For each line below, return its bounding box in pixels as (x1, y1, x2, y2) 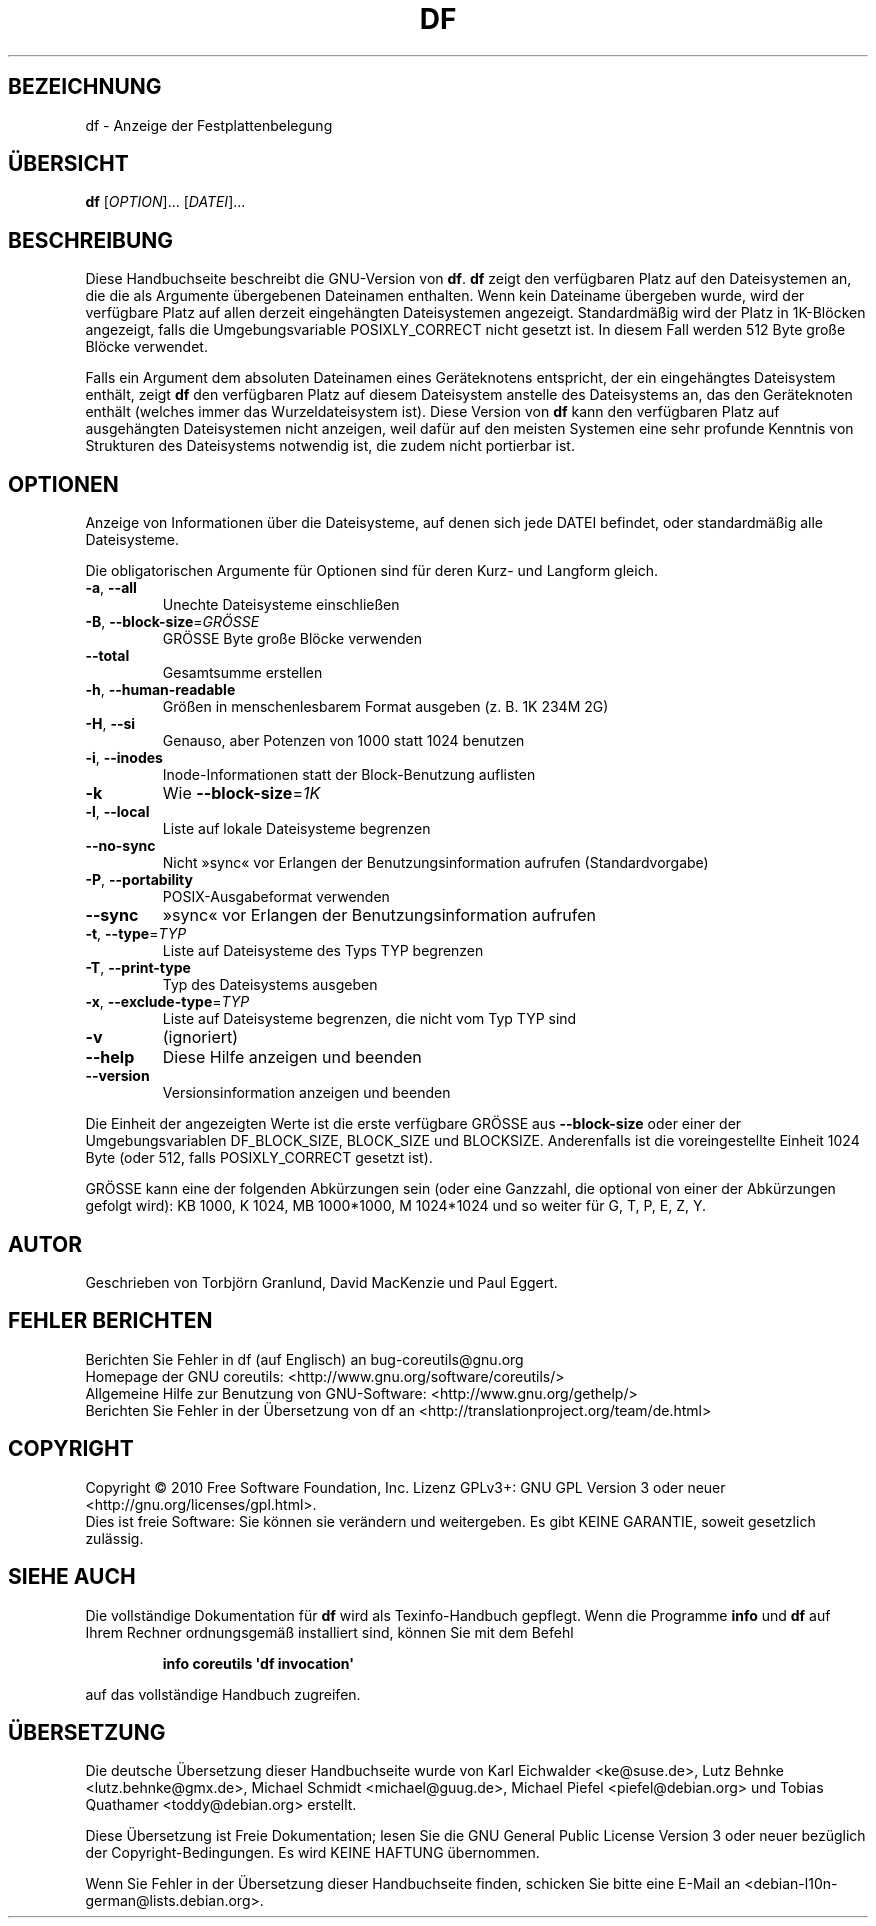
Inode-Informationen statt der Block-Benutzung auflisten (162, 766, 536, 784)
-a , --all (85, 579, 137, 597)
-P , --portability (85, 871, 193, 889)
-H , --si (85, 715, 136, 733)
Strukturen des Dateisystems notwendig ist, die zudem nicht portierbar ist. (85, 437, 575, 455)
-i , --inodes (85, 749, 163, 767)
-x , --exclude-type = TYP (85, 993, 250, 1011)
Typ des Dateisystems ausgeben (162, 976, 378, 994)
